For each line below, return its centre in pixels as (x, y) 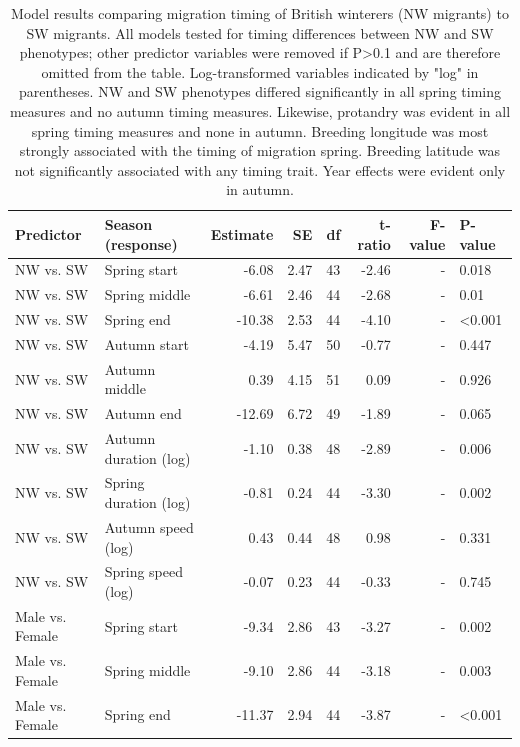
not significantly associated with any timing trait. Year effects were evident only (260, 169)
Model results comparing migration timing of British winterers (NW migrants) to (260, 13)
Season (128, 223)
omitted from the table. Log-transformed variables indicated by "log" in (260, 71)
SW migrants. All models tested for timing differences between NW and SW (260, 32)
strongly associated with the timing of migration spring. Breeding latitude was (260, 150)
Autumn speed (149, 526)
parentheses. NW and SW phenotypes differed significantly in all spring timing (260, 91)
